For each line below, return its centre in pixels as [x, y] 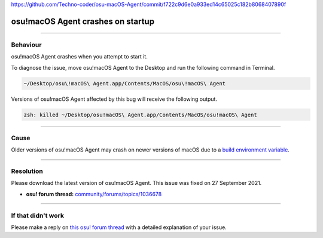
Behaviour [26, 45]
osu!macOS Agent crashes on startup [83, 21]
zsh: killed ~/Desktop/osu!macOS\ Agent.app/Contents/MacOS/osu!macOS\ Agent [140, 115]
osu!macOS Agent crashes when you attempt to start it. [79, 57]
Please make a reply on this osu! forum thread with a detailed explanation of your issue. [119, 227]
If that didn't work [37, 215]
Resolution [27, 171]
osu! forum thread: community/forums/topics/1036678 [94, 194]
